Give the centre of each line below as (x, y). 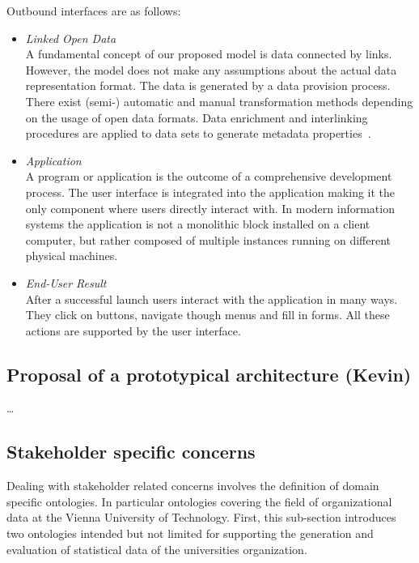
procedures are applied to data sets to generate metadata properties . (198, 133)
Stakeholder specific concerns (131, 452)
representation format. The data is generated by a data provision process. (208, 85)
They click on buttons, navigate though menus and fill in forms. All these (207, 315)
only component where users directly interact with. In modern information (210, 208)
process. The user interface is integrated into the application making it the (210, 192)
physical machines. (72, 256)
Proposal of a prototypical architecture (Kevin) (209, 374)
